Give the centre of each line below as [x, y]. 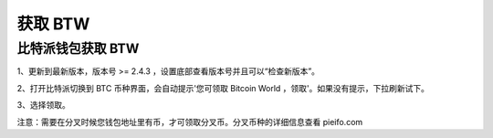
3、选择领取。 [43, 105]
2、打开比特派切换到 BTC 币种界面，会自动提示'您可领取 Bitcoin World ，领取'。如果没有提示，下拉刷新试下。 [223, 88]
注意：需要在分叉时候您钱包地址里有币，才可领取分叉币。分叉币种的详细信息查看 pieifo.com [190, 122]
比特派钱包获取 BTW [78, 48]
